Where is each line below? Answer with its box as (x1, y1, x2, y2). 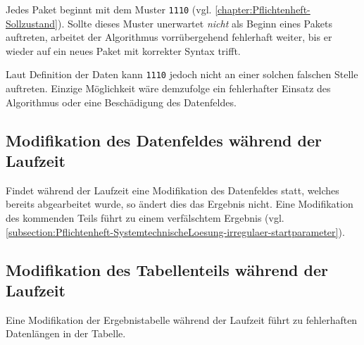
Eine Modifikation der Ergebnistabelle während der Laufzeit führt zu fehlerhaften (6, 312, 358, 327)
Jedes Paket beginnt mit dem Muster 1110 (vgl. (6, 2, 212, 16)
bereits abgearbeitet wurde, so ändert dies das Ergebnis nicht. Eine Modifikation (6, 196, 353, 211)
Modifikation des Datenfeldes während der (6, 129, 322, 151)
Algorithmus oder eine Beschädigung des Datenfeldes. (6, 94, 237, 109)
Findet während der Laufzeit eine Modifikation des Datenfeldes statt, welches (6, 182, 339, 197)
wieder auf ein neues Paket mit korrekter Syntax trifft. (6, 43, 241, 58)
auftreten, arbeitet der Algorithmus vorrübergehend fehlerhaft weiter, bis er (6, 30, 332, 44)
